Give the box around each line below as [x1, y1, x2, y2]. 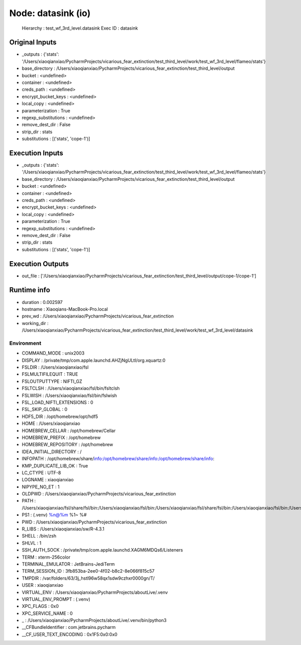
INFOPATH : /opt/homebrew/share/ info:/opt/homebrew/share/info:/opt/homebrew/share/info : [22, 456, 215, 462]
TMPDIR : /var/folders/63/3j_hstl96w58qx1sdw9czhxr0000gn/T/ [22, 575, 155, 581]
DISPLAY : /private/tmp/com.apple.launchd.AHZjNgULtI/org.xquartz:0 [22, 357, 166, 363]
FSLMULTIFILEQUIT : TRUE [22, 371, 78, 377]
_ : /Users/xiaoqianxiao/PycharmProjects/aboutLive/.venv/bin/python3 [22, 617, 167, 623]
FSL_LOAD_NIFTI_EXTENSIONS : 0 [22, 399, 94, 405]
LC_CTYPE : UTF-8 [22, 470, 61, 476]
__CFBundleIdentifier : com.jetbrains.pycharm [22, 624, 116, 630]
